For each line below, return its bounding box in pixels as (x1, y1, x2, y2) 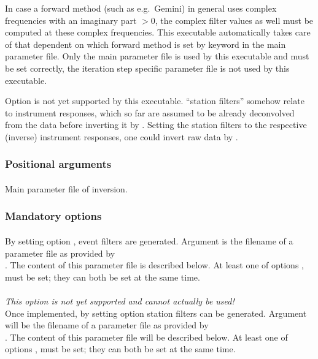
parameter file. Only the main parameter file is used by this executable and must (5, 50, 309, 62)
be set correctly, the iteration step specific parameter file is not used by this (5, 61, 290, 74)
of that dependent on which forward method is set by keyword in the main (5, 37, 286, 50)
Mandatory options (5, 208, 102, 224)
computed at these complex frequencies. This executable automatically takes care (5, 26, 311, 39)
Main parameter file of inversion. (5, 182, 128, 195)
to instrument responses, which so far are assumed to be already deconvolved (5, 106, 295, 119)
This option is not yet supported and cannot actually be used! (5, 294, 235, 307)
